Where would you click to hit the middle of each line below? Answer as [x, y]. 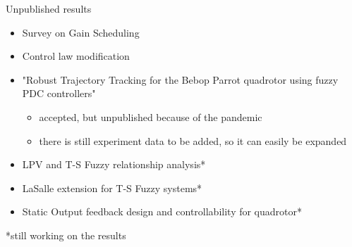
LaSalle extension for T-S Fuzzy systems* [112, 188]
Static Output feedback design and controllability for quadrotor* [162, 211]
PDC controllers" [59, 93]
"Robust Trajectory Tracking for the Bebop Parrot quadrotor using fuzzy [180, 79]
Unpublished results [49, 8]
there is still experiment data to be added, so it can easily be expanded [193, 140]
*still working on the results [66, 235]
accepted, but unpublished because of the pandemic [151, 116]
